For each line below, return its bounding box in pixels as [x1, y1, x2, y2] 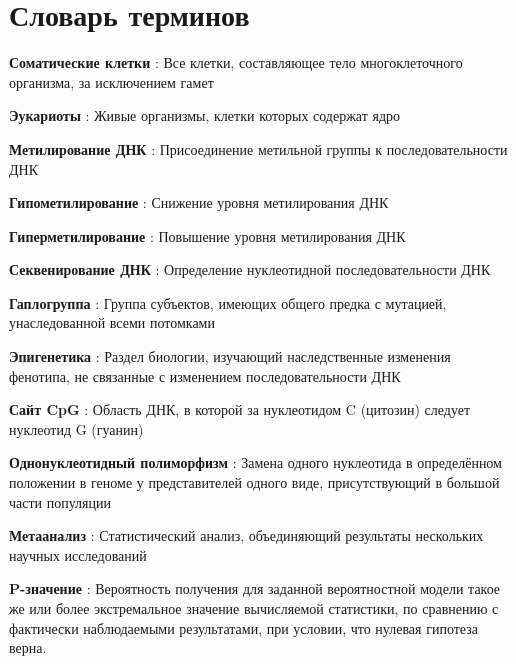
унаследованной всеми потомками [9, 312, 215, 333]
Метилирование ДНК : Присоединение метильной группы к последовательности [9, 138, 508, 159]
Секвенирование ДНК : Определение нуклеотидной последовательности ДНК [9, 259, 491, 280]
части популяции [9, 491, 112, 512]
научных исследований [9, 544, 147, 565]
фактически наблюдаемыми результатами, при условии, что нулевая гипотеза [9, 617, 478, 638]
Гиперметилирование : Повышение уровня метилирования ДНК [9, 225, 406, 246]
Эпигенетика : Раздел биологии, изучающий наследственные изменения [9, 346, 451, 367]
